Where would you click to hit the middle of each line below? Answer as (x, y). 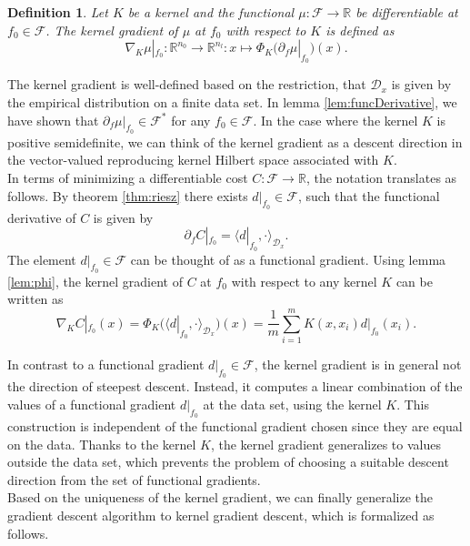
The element (42, 259)
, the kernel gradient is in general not (358, 364)
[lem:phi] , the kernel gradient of (95, 281)
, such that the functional (369, 195)
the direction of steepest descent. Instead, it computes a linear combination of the (235, 386)
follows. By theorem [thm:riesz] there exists (128, 195)
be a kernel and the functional (211, 12)
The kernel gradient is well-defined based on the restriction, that (187, 84)
